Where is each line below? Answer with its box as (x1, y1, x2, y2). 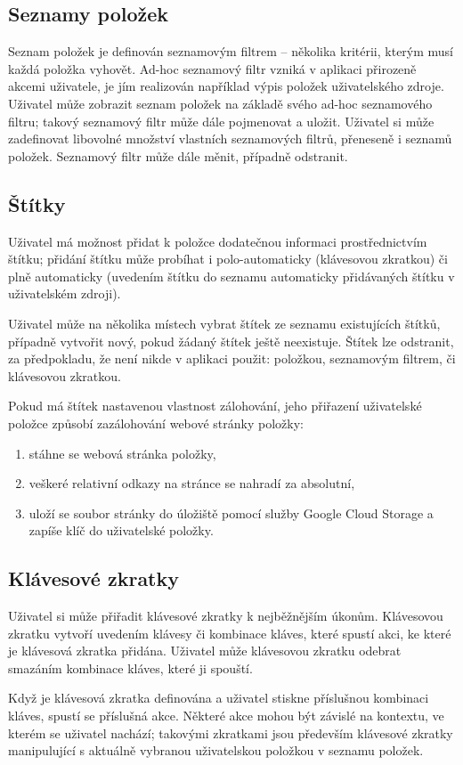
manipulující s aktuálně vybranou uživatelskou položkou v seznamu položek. (8, 741, 424, 760)
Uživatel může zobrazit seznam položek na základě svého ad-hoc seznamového (8, 94, 433, 112)
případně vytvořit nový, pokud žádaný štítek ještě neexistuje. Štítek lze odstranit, (8, 331, 454, 350)
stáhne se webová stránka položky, (28, 444, 216, 462)
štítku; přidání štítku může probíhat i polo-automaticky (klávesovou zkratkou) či (8, 249, 448, 268)
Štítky (8, 190, 66, 217)
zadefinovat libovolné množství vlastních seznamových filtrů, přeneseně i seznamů (8, 129, 452, 148)
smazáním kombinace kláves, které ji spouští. (8, 658, 253, 677)
